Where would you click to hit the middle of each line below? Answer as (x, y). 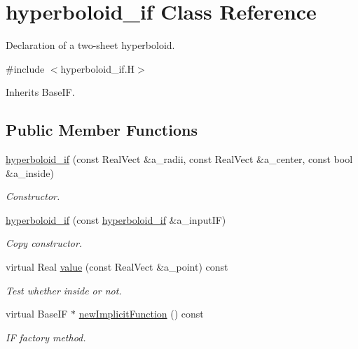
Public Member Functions (102, 130)
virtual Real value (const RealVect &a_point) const (117, 267)
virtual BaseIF (37, 314)
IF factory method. (46, 337)
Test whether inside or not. (64, 290)
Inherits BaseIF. (40, 92)
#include (25, 68)
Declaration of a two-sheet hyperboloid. (90, 45)
